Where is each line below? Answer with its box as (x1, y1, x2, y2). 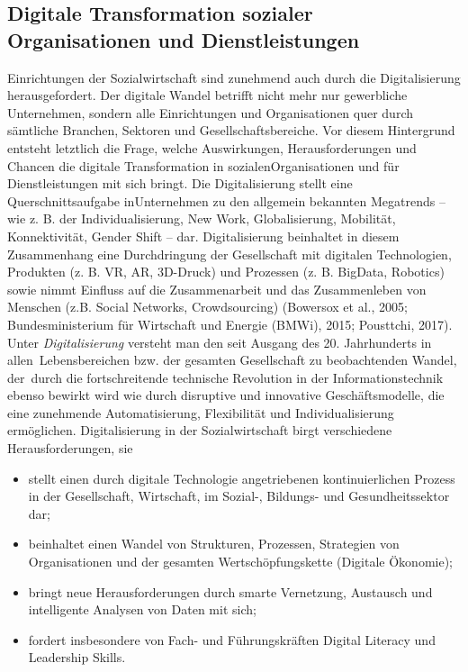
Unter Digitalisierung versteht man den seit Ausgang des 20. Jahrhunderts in (7, 332, 432, 351)
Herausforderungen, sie (7, 439, 133, 458)
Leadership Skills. (28, 648, 126, 667)
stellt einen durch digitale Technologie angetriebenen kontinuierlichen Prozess (28, 468, 455, 487)
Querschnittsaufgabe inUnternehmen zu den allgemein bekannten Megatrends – (7, 191, 445, 210)
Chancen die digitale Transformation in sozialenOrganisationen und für (7, 156, 400, 175)
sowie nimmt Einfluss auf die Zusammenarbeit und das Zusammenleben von (7, 279, 427, 298)
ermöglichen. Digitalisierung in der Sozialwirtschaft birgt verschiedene (7, 421, 392, 440)
